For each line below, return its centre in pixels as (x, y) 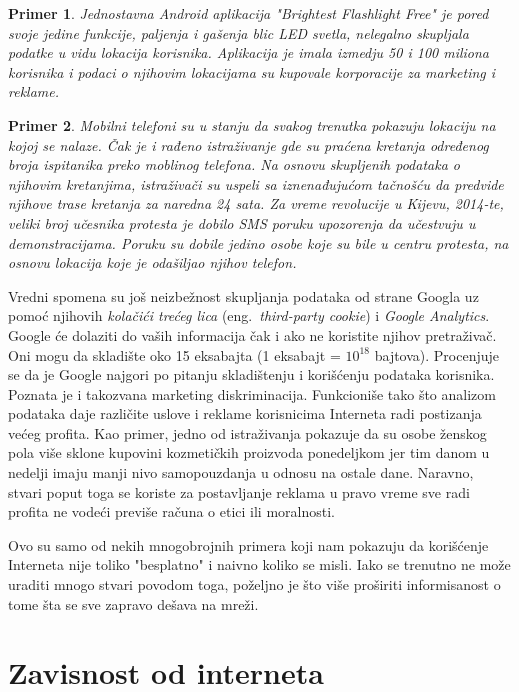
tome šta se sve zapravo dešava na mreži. (133, 603)
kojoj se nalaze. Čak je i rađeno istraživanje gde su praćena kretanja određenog (248, 144)
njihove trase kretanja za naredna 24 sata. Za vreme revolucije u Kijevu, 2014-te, (256, 203)
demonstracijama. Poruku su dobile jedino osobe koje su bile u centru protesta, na (258, 242)
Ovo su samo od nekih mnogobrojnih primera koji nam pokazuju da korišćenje (248, 544)
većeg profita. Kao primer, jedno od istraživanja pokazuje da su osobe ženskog (247, 432)
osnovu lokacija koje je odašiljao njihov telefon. (152, 262)
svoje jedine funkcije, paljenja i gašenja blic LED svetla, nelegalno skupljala (238, 32)
